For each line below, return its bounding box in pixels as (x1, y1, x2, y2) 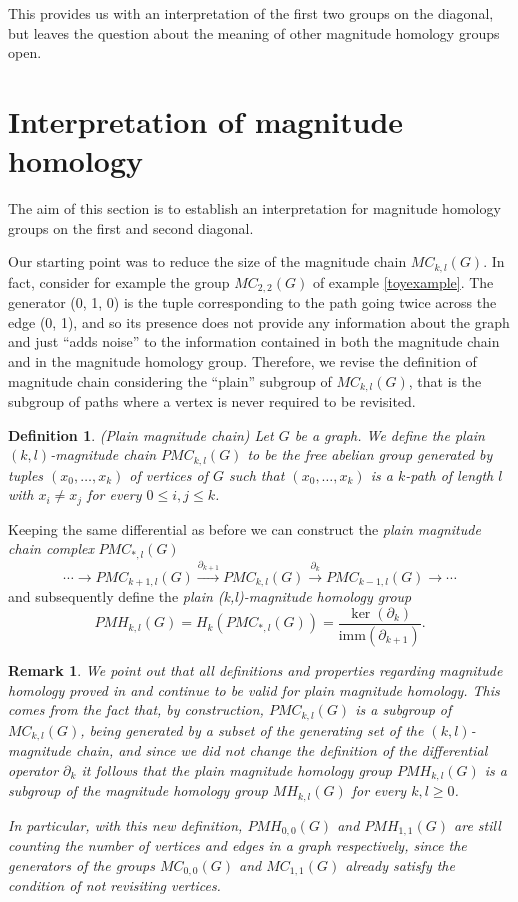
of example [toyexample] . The (312, 271, 494, 292)
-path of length (405, 464, 494, 485)
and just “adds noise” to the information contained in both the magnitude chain (8, 331, 500, 352)
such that (228, 464, 285, 485)
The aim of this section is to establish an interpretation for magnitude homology (8, 198, 501, 219)
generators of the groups (8, 854, 155, 875)
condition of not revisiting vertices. (8, 875, 221, 895)
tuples (8, 464, 44, 485)
